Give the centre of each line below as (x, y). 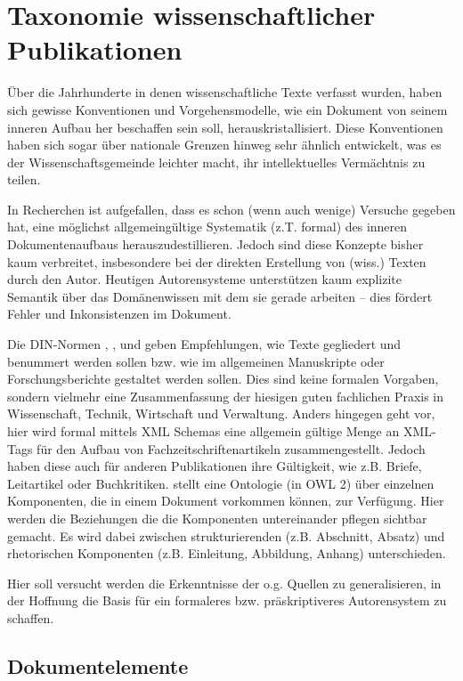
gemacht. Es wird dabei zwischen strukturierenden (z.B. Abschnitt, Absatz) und (226, 535)
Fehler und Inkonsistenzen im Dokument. (119, 314)
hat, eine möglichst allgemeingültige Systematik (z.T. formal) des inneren (207, 227)
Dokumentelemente (98, 665)
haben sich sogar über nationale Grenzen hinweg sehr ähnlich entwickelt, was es (224, 145)
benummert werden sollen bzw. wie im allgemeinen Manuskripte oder (196, 361)
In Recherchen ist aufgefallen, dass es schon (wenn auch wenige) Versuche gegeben (231, 209)
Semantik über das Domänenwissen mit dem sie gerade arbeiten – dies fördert (220, 296)
